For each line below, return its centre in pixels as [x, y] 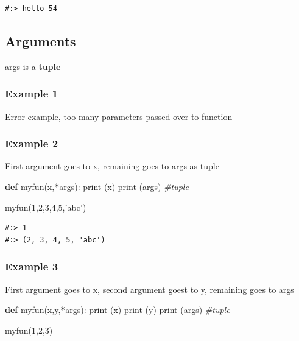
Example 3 [32, 266]
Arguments [40, 40]
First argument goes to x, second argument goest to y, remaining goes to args [149, 289]
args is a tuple [33, 66]
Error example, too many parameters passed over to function [119, 116]
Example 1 [32, 93]
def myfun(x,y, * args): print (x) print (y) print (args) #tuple [118, 310]
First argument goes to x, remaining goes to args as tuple [112, 166]
